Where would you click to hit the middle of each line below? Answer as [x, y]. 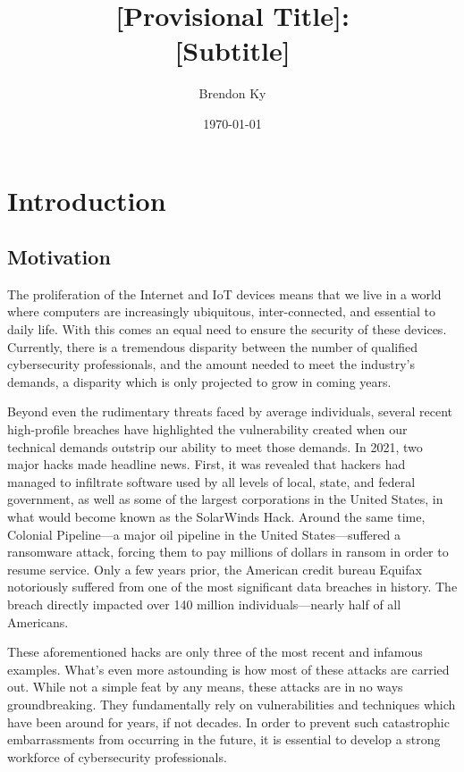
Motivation [59, 257]
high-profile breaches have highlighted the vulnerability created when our [207, 429]
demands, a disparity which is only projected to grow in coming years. [199, 381]
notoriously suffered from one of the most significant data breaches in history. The [232, 587]
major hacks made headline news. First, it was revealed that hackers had [207, 464]
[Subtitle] [232, 50]
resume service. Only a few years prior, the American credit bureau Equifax [215, 569]
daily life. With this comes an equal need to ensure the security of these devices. [227, 329]
